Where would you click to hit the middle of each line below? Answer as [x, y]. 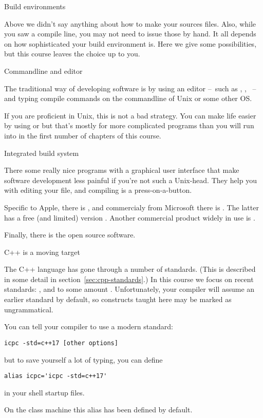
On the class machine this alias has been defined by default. [98, 410]
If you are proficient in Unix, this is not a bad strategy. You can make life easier [130, 115]
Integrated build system [42, 153]
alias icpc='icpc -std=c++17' [56, 376]
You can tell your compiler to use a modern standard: [89, 326]
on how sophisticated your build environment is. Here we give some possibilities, [130, 43]
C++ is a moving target [42, 252]
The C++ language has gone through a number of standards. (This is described [130, 269]
